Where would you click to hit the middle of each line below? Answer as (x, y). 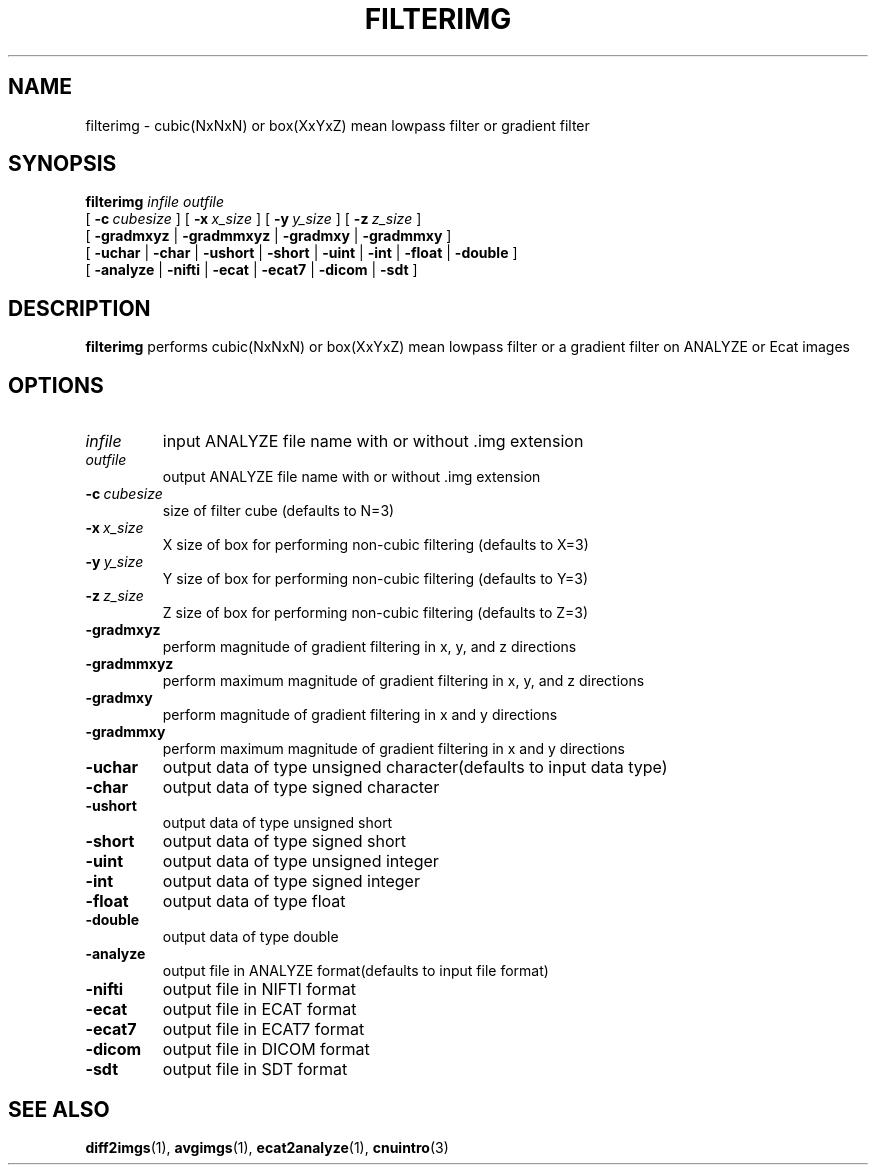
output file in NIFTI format (259, 989)
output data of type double (250, 937)
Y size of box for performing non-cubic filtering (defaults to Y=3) (375, 579)
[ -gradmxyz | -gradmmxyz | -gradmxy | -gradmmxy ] (268, 236)
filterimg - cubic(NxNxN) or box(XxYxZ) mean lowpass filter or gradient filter (337, 125)
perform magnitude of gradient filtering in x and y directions (360, 715)
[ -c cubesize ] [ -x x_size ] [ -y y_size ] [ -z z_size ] (253, 219)
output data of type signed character (301, 787)
